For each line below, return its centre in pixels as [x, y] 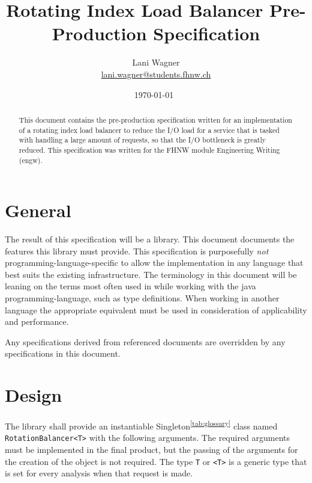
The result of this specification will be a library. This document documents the [150, 239]
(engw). [31, 160]
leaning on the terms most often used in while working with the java [130, 286]
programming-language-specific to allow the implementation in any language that [154, 263]
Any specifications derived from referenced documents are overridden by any [145, 341]
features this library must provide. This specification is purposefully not [137, 251]
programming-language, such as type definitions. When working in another [142, 298]
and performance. [37, 321]
